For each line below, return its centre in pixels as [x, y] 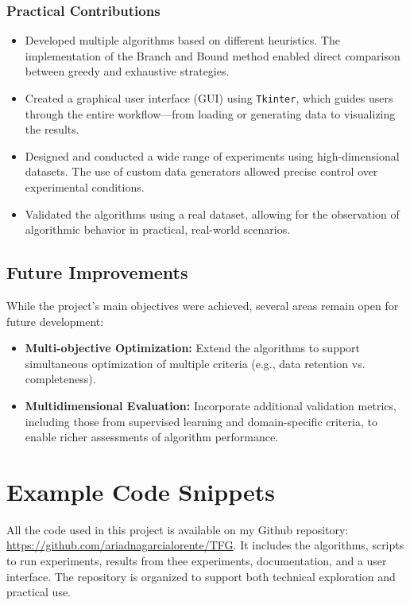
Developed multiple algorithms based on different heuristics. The [182, 40]
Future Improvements [97, 272]
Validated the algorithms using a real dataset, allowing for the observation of [212, 213]
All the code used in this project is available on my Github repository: [178, 529]
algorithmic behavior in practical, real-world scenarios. [158, 229]
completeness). [60, 379]
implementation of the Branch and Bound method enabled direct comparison [213, 55]
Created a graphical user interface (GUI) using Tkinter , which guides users [209, 98]
